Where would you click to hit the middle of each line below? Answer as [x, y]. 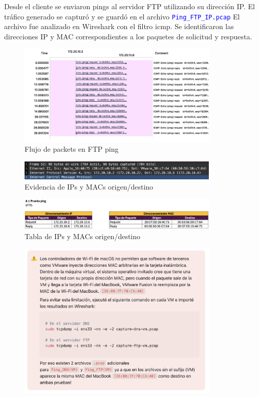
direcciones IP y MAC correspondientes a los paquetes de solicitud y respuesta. [128, 36]
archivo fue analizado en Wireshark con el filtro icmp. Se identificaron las [119, 26]
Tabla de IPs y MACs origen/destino [83, 236]
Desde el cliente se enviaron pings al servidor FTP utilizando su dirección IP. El [129, 6]
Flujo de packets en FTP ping [72, 149]
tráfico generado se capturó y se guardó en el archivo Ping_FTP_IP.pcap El [122, 16]
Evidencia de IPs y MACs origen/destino [89, 186]
